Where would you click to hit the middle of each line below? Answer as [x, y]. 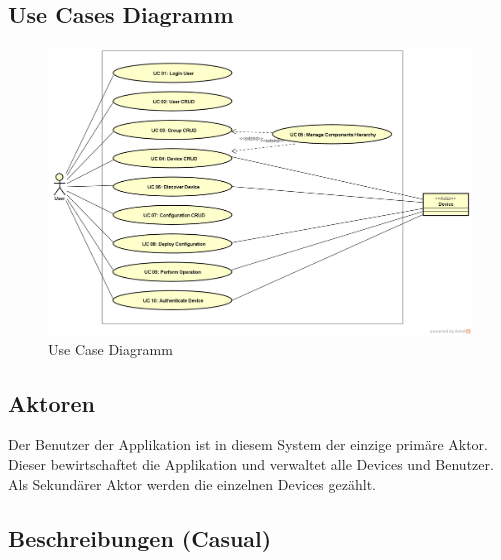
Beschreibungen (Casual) [140, 537]
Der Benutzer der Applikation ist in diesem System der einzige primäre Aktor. [248, 444]
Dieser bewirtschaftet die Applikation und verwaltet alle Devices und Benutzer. [251, 463]
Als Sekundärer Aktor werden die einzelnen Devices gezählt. [192, 483]
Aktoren [51, 402]
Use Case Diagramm [110, 348]
